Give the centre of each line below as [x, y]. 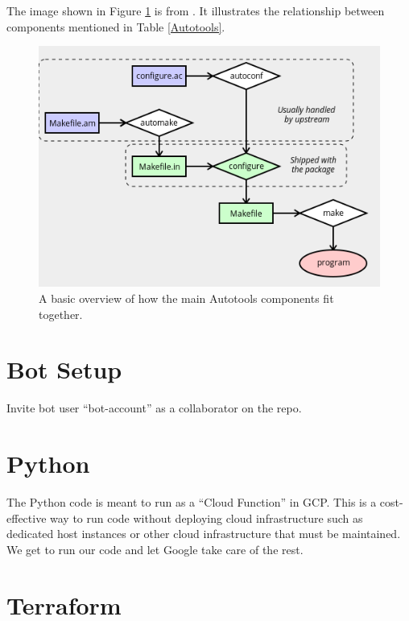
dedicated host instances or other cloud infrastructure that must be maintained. [204, 534]
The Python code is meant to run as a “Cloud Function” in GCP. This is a [192, 502]
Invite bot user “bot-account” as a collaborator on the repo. [154, 408]
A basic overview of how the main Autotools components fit [186, 298]
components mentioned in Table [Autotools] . [116, 26]
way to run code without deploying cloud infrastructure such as [207, 517]
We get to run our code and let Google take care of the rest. [155, 549]
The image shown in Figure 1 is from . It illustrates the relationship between [196, 10]
